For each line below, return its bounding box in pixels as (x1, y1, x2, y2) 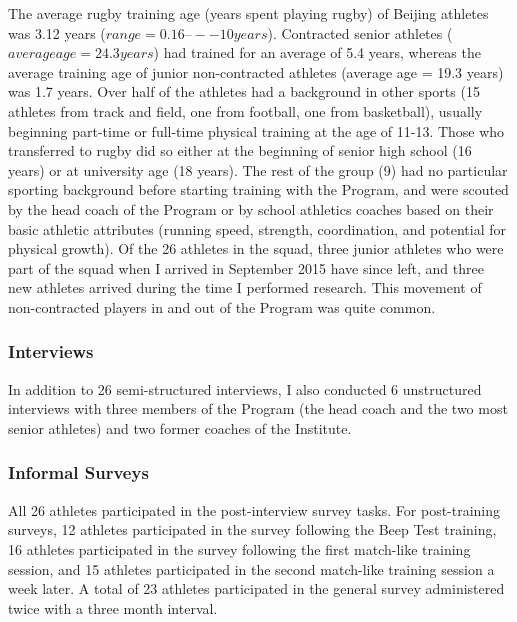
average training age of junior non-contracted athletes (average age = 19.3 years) (8, 61, 504, 82)
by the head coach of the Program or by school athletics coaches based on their (8, 198, 494, 219)
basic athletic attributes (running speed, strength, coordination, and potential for (8, 218, 506, 239)
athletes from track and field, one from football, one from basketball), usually (8, 100, 483, 121)
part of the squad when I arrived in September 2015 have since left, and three (8, 257, 484, 278)
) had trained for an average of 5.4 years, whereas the (153, 42, 481, 63)
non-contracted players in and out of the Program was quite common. (8, 296, 436, 317)
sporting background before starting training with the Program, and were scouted (8, 179, 509, 200)
